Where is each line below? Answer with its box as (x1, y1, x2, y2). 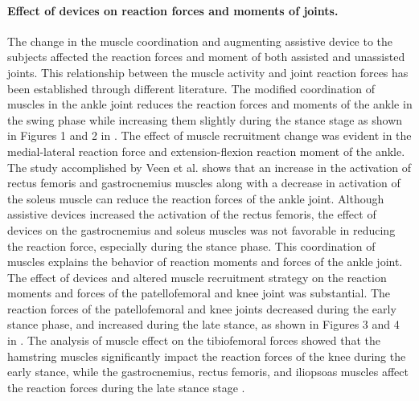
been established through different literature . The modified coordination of (7, 80, 375, 96)
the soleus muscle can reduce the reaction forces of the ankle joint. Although (7, 190, 384, 207)
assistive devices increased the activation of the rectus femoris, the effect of (7, 206, 376, 223)
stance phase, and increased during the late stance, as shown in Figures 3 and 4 (7, 316, 400, 333)
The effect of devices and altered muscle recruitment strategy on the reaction (7, 268, 387, 285)
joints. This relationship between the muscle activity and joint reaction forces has (7, 63, 409, 80)
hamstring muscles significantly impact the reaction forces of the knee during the (7, 347, 406, 364)
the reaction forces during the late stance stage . (7, 378, 245, 395)
